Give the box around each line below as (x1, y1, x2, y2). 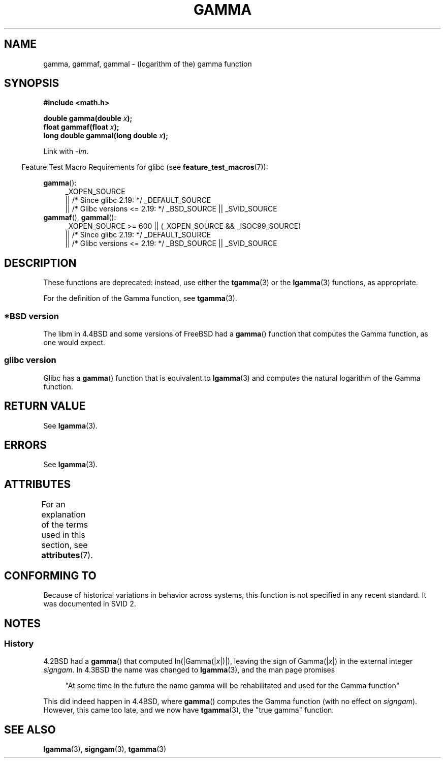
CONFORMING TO (4, 569, 97, 582)
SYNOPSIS (4, 77, 59, 90)
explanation (41, 509, 86, 520)
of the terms (41, 520, 88, 530)
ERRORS (4, 439, 47, 452)
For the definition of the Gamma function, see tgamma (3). (43, 294, 237, 303)
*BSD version (4, 311, 59, 321)
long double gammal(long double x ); (43, 131, 169, 140)
